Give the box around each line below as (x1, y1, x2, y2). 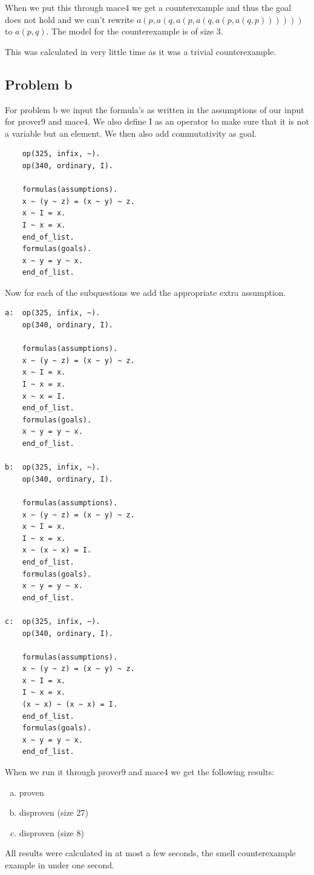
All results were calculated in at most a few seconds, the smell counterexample (5, 847, 296, 859)
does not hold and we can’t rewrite (5, 13, 134, 25)
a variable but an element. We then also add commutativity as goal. (5, 126, 257, 139)
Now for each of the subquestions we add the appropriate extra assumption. (5, 286, 286, 298)
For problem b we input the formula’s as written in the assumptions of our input (5, 103, 304, 116)
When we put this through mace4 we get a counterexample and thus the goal (5, 1, 292, 13)
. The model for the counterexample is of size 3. (46, 25, 223, 38)
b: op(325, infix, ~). (5, 463, 100, 472)
